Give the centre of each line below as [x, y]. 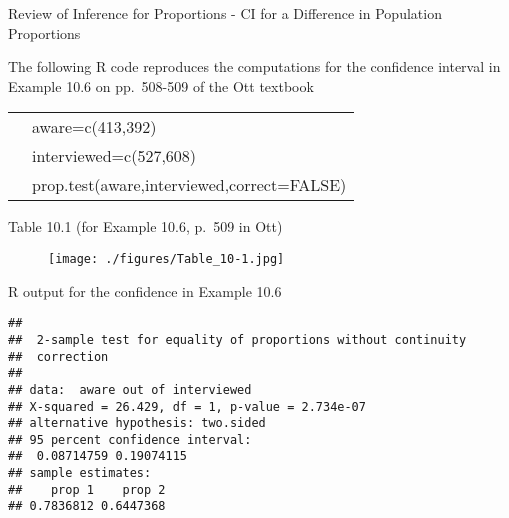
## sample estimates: [80, 473]
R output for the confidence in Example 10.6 [145, 290]
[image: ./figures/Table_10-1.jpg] [166, 258]
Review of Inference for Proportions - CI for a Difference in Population [225, 13]
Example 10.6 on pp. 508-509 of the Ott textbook [161, 85]
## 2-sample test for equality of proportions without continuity [237, 339]
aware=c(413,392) [94, 127]
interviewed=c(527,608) [114, 156]
